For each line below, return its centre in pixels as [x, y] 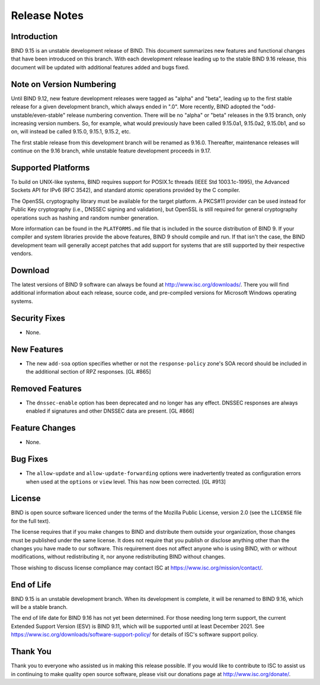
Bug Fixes [30, 459]
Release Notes [47, 15]
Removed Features [47, 388]
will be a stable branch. [39, 607]
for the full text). [31, 521]
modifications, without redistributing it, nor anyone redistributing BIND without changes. [118, 557]
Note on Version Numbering [64, 84]
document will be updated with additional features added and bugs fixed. [100, 67]
